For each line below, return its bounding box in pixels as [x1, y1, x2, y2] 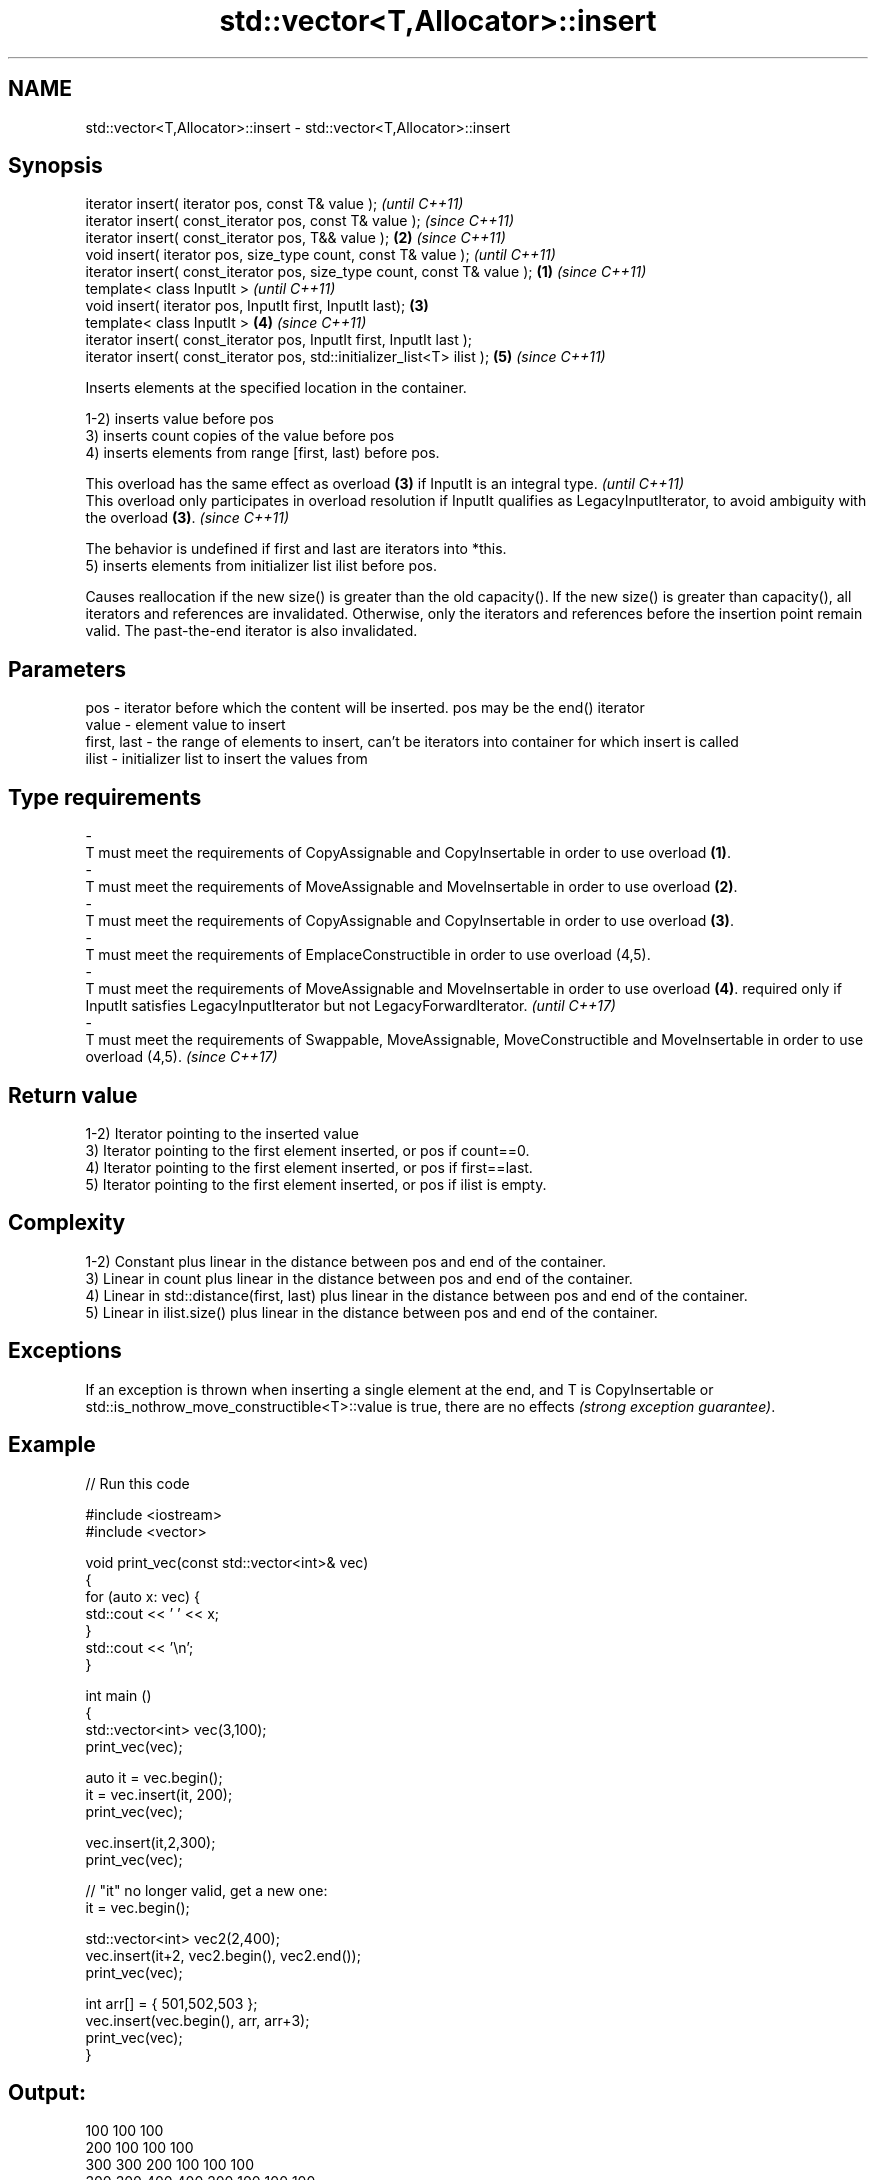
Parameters [8, 656, 126, 682]
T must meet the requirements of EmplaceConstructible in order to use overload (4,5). [85, 946, 651, 964]
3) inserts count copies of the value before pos [85, 427, 395, 445]
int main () [85, 1686, 152, 1704]
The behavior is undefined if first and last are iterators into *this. [85, 540, 507, 558]
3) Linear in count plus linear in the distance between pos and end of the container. [85, 1269, 633, 1287]
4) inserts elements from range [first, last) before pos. [85, 444, 440, 462]
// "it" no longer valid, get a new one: [85, 1881, 328, 1899]
